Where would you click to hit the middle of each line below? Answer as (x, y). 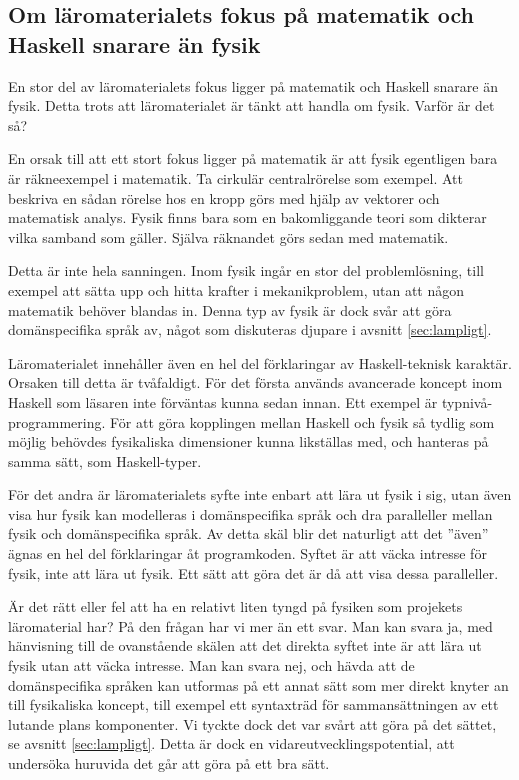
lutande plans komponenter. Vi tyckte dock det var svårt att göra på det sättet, (252, 723)
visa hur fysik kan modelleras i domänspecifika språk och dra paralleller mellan (250, 513)
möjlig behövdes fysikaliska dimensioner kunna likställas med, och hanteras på (248, 441)
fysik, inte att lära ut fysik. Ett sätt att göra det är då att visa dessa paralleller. (253, 572)
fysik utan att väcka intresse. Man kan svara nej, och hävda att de (211, 665)
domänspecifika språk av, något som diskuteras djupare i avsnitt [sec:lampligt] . (250, 329)
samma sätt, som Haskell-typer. (105, 460)
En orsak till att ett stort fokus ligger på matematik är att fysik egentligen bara (253, 158)
